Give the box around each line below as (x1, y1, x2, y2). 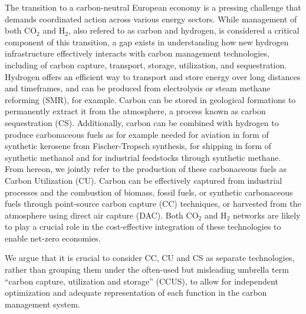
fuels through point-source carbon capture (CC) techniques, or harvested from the (5, 197, 301, 210)
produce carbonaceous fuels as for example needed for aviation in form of (5, 128, 269, 140)
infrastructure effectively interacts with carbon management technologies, (5, 47, 269, 60)
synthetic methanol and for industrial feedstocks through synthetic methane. (5, 151, 281, 163)
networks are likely (232, 209, 301, 221)
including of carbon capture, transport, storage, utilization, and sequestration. (5, 58, 287, 71)
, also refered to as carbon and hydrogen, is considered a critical (68, 24, 300, 37)
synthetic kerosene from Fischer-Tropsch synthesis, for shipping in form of (5, 140, 272, 152)
